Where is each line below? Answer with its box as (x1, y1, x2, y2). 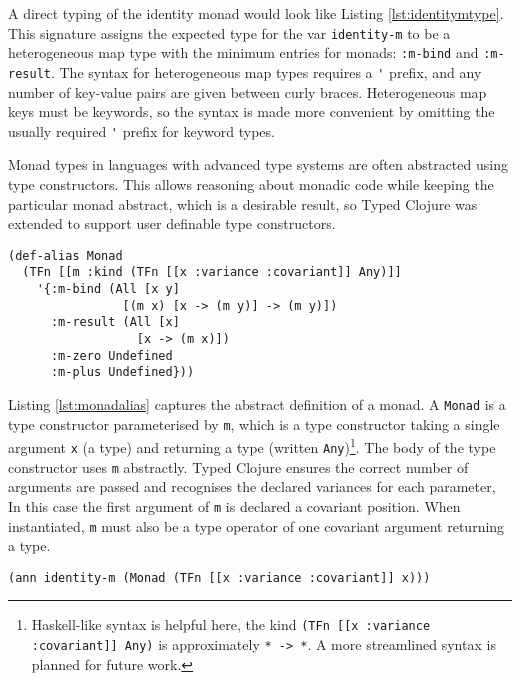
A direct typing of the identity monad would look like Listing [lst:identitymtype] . (8, 3, 504, 23)
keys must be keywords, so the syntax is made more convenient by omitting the (8, 101, 495, 122)
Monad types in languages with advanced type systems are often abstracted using (8, 154, 508, 175)
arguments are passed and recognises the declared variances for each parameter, (8, 476, 496, 497)
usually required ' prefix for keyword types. (8, 120, 275, 141)
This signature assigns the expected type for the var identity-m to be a (8, 22, 451, 43)
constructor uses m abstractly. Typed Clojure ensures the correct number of (8, 456, 469, 477)
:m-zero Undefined (50, 348, 173, 363)
